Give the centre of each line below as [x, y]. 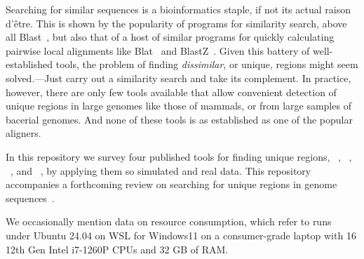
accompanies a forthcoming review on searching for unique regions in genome [171, 184]
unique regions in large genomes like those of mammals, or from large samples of [178, 106]
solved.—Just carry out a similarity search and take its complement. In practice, [178, 78]
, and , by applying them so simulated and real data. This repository [161, 170]
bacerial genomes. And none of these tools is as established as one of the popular [179, 119]
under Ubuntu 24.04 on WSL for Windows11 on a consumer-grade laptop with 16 [181, 235]
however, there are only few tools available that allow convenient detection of [171, 92]
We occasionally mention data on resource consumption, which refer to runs [169, 221]
